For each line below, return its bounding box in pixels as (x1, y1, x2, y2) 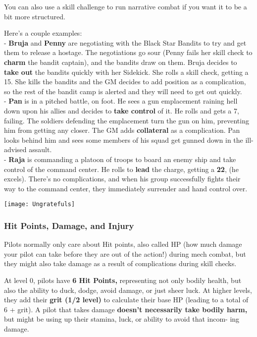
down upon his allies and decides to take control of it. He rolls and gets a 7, (4, 105, 239, 115)
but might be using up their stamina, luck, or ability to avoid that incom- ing (4, 314, 240, 324)
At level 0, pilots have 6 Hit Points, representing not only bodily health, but (4, 275, 242, 285)
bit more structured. (4, 11, 65, 21)
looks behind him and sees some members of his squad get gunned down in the (4, 134, 243, 145)
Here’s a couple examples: (4, 28, 82, 38)
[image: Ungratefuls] (4, 201, 75, 208)
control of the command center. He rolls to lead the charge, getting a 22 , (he (4, 164, 239, 174)
